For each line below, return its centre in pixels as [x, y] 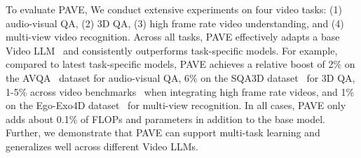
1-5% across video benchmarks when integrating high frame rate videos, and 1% [180, 91]
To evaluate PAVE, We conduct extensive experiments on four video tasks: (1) [174, 9]
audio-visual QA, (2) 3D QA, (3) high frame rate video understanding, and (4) [175, 23]
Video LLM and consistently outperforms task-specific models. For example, [172, 50]
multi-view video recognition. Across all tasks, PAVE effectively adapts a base [173, 37]
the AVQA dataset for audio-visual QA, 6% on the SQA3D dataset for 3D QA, [180, 77]
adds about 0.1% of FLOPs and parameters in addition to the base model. [165, 118]
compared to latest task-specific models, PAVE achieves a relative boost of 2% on [180, 64]
